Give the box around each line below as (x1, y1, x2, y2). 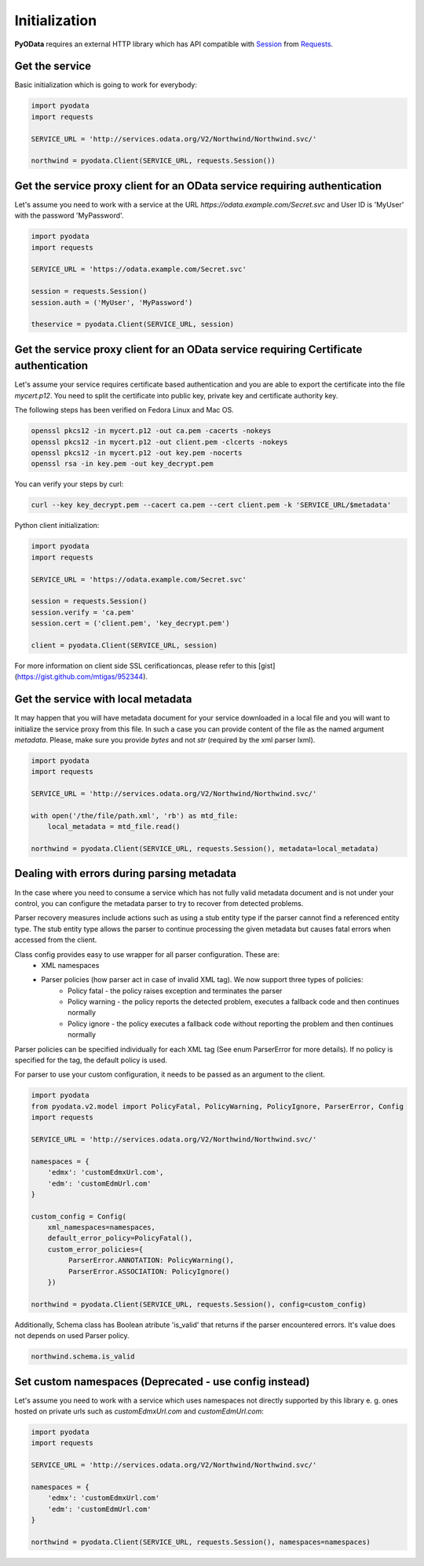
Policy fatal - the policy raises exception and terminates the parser (68, 986, 283, 996)
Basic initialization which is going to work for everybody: (14, 80, 198, 90)
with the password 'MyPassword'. (14, 211, 124, 220)
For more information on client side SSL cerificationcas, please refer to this (14, 661, 257, 670)
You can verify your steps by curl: (14, 479, 124, 489)
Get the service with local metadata (14, 692, 192, 706)
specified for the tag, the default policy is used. (14, 1055, 168, 1065)
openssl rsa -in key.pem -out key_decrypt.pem (31, 460, 214, 468)
